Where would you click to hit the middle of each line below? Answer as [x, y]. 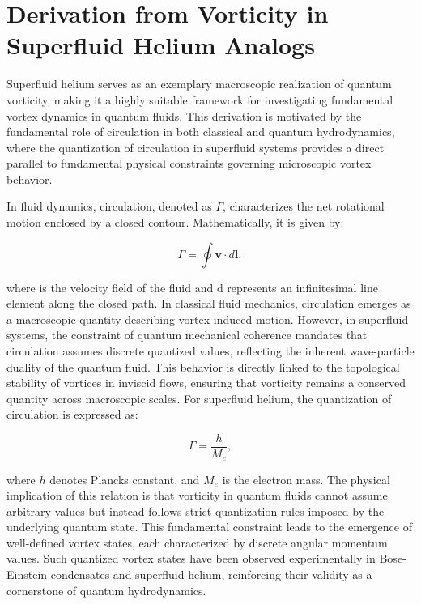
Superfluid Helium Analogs [161, 45]
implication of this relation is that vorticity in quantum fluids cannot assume [197, 495]
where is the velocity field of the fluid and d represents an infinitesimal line [192, 287]
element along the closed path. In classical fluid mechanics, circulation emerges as [209, 303]
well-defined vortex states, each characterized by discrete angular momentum [197, 542]
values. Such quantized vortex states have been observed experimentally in [191, 558]
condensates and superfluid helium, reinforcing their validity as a [211, 574]
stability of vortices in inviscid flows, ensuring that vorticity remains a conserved [206, 383]
